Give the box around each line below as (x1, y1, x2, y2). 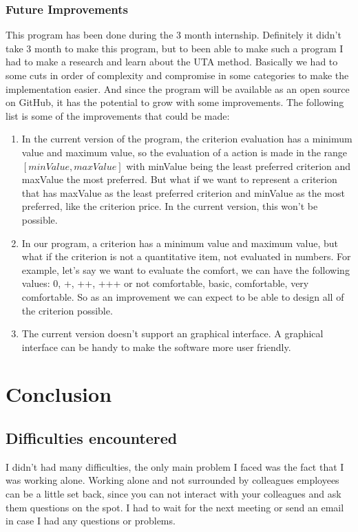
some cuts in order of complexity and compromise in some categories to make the (6, 68, 349, 82)
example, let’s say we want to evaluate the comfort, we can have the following (21, 262, 350, 277)
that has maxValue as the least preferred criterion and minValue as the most (21, 185, 345, 200)
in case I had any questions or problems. (6, 513, 176, 528)
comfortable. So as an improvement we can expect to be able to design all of (21, 289, 344, 304)
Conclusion (6, 380, 112, 408)
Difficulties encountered (6, 427, 178, 449)
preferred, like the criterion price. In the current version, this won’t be (21, 199, 318, 213)
